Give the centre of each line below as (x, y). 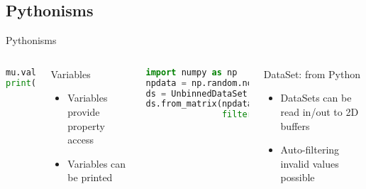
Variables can (97, 163)
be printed (90, 177)
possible (298, 177)
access (81, 140)
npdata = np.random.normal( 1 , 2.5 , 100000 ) (250, 83)
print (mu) (29, 83)
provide (84, 111)
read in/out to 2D (320, 111)
